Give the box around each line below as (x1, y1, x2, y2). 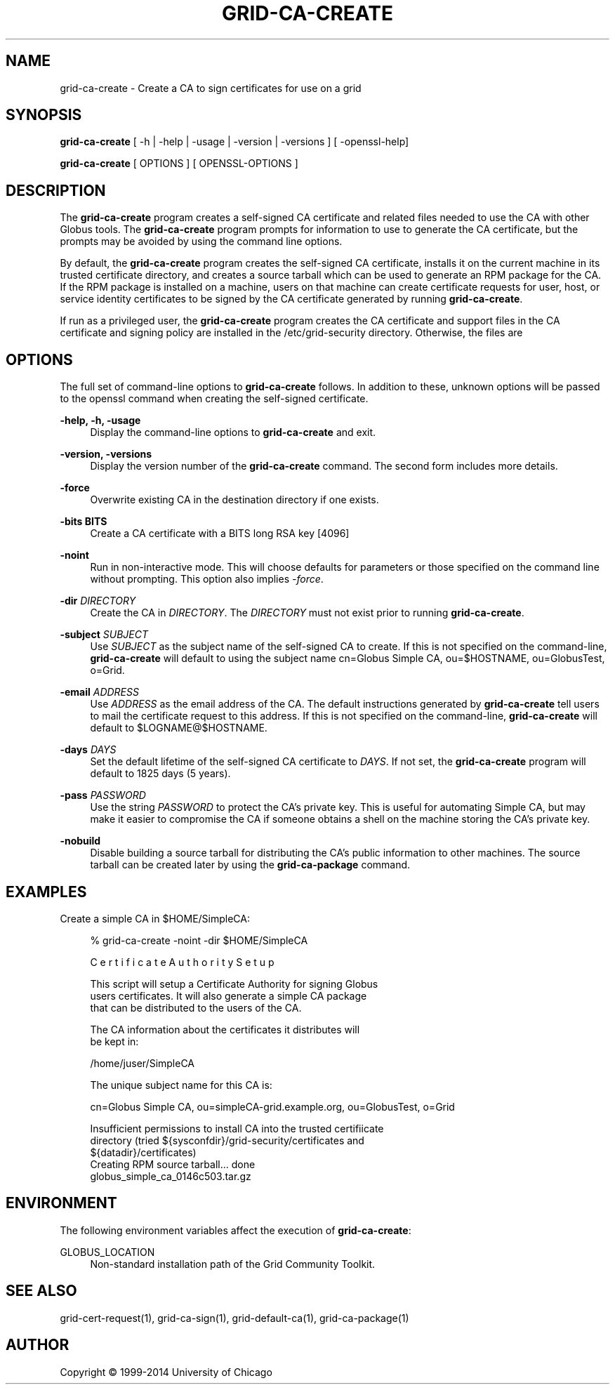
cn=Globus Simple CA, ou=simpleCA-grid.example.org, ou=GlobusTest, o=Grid (90, 1100, 455, 1113)
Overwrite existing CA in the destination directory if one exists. (90, 494, 379, 506)
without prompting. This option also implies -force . (90, 573, 324, 585)
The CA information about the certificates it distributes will (90, 1023, 360, 1035)
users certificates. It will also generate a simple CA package (90, 989, 367, 1002)
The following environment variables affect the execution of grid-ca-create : (60, 1224, 411, 1236)
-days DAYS (60, 743, 117, 756)
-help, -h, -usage (60, 414, 141, 427)
